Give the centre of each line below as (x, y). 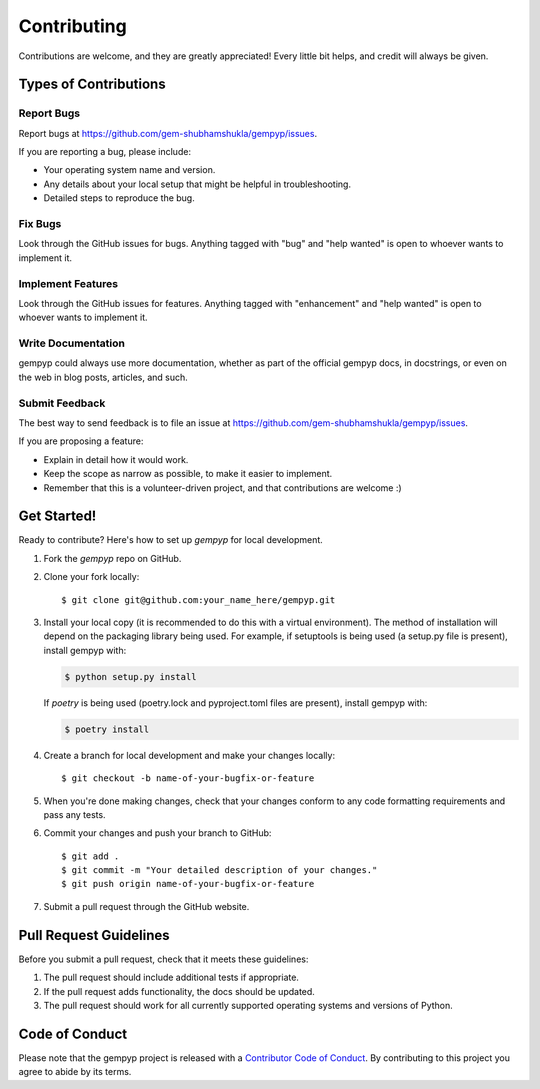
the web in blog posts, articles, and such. (103, 377)
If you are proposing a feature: (81, 441)
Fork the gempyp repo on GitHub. (112, 558)
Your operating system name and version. (129, 170)
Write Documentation (71, 343)
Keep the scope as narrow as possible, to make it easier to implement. (188, 474)
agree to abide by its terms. (75, 1072)
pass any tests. (74, 814)
